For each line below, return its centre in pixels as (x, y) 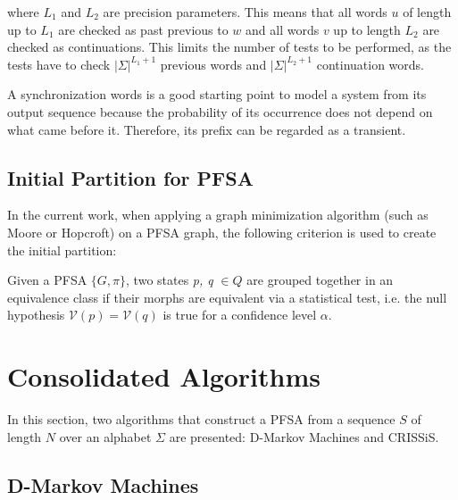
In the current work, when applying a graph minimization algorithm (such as (218, 215)
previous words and (213, 64)
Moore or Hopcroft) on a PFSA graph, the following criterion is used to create (222, 232)
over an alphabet (105, 436)
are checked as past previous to (143, 29)
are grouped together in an (320, 280)
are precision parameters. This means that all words (245, 12)
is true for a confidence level (240, 315)
